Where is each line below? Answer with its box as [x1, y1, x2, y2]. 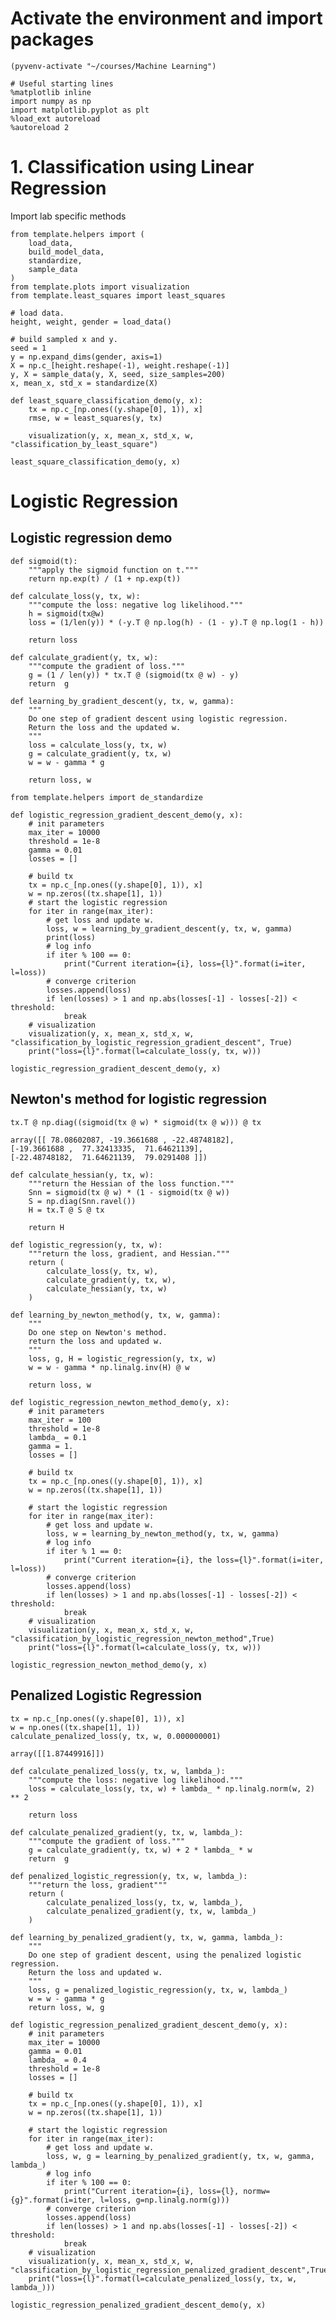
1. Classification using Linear [10, 156, 255, 179]
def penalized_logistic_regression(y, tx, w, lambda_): [10, 1871, 248, 1881]
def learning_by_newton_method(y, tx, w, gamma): [10, 1310, 222, 1320]
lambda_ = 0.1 [28, 1432, 87, 1442]
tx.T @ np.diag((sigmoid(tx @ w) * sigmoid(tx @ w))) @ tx [10, 1117, 262, 1127]
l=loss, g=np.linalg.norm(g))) [99, 2195, 230, 2205]
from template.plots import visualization [10, 282, 190, 292]
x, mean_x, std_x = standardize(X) [10, 378, 159, 388]
